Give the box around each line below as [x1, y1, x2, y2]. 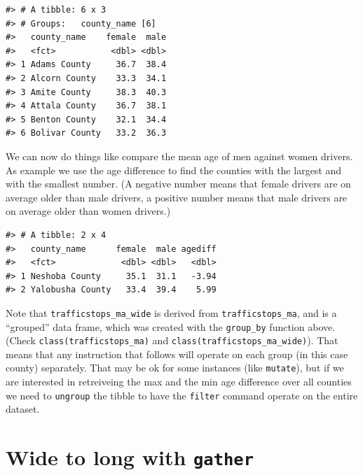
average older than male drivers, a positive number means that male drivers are [6, 190, 348, 204]
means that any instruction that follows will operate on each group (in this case [6, 346, 348, 361]
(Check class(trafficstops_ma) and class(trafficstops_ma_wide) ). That [6, 333, 338, 348]
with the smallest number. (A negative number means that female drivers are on [6, 176, 351, 191]
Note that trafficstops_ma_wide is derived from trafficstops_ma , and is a [6, 305, 337, 320]
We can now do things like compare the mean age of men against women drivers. [6, 148, 353, 163]
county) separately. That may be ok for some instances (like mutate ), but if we [6, 360, 344, 375]
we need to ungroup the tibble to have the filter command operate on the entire [6, 388, 358, 402]
